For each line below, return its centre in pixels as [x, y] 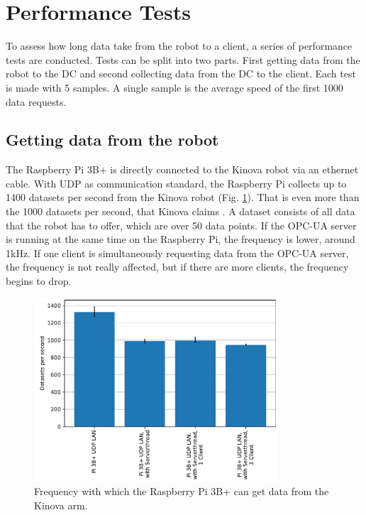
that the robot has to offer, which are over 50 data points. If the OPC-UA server [181, 225]
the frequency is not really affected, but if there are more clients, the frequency [177, 267]
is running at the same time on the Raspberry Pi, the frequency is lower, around [181, 239]
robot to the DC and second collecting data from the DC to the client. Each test [181, 74]
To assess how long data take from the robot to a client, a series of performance [179, 46]
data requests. [36, 101]
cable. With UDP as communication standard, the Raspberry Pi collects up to [176, 183]
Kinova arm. [61, 505]
